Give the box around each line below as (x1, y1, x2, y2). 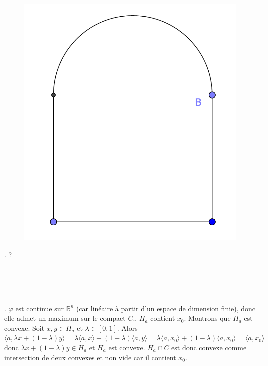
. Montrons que (184, 313, 231, 323)
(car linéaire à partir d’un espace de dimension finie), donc (76, 303, 256, 313)
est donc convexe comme (171, 342, 247, 352)
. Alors (117, 322, 138, 333)
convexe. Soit (4, 322, 45, 333)
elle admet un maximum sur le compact (4, 313, 126, 323)
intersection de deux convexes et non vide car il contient (4, 352, 176, 362)
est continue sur (15, 303, 64, 313)
